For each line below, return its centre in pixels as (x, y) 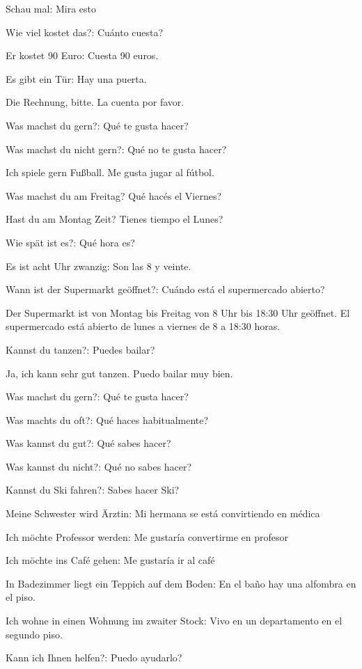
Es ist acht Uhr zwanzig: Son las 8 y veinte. (99, 266)
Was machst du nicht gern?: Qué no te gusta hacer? (116, 149)
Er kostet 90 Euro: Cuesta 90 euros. (82, 55)
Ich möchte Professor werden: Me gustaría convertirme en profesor (147, 536)
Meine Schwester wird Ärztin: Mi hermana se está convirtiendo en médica (163, 513)
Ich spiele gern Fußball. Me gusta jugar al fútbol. (110, 172)
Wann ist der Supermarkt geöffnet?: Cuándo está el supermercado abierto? (165, 289)
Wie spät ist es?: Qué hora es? (70, 242)
